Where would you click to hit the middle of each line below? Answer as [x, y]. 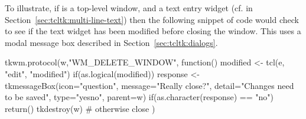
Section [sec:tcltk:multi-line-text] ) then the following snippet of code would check [152, 19]
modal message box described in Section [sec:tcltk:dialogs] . [111, 42]
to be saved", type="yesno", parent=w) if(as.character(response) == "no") [139, 97]
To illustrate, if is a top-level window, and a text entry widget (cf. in [129, 8]
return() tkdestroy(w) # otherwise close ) [80, 108]
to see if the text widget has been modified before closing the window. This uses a [153, 31]
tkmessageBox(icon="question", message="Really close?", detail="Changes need [149, 85]
